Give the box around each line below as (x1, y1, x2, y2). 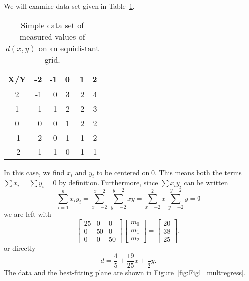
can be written (184, 177, 228, 188)
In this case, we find (4, 167, 65, 177)
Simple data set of (21, 19, 84, 31)
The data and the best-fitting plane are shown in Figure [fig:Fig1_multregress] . (4, 267, 246, 277)
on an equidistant (38, 42, 99, 54)
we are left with (4, 209, 51, 219)
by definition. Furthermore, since (59, 177, 158, 188)
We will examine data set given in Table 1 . (4, 1, 135, 11)
